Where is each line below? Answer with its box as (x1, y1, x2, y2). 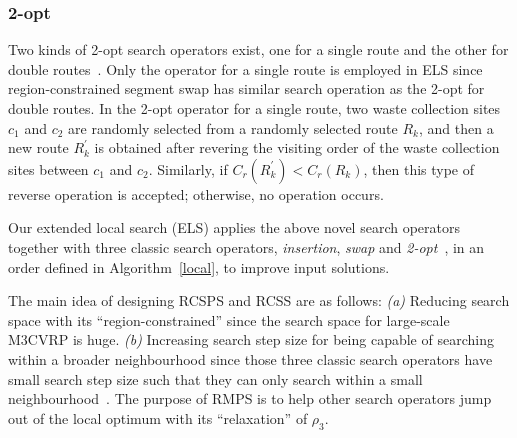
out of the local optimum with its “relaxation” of (8, 407, 308, 428)
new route (8, 137, 69, 158)
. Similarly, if (148, 158, 228, 179)
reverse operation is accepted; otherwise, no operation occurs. (8, 183, 384, 204)
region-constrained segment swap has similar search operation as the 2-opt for (8, 78, 485, 99)
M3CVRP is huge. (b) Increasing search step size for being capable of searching (8, 329, 494, 350)
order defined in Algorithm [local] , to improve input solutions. (8, 256, 390, 277)
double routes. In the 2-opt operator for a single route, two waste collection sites (8, 98, 501, 118)
